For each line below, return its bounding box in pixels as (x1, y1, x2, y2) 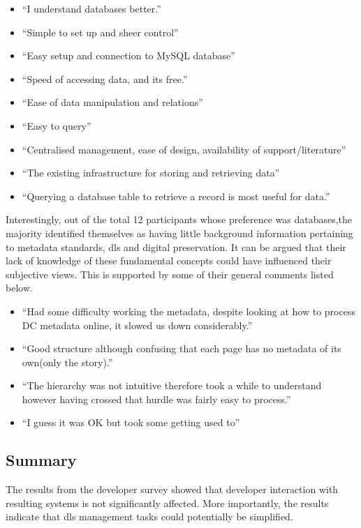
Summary (6, 449, 77, 471)
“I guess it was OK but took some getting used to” (22, 415, 240, 430)
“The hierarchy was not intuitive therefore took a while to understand (22, 378, 322, 393)
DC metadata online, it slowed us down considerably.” (22, 317, 253, 332)
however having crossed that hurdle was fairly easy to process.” (22, 391, 291, 406)
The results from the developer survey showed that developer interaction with (6, 482, 339, 497)
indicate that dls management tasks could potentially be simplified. (6, 509, 293, 524)
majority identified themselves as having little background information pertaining (6, 225, 353, 240)
